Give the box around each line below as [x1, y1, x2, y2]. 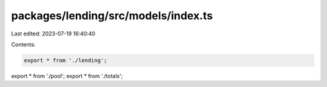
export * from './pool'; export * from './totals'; [11, 72, 124, 79]
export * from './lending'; [24, 57, 107, 64]
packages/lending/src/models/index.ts [11, 9, 213, 22]
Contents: [11, 41, 36, 48]
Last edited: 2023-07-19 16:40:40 [11, 30, 96, 37]
